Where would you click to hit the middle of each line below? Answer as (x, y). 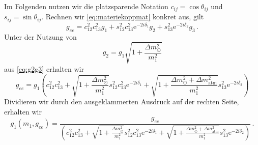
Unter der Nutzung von (40, 36)
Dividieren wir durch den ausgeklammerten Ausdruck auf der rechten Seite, (122, 101)
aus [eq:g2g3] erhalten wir (44, 68)
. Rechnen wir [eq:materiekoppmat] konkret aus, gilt (123, 17)
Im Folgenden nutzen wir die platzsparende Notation (86, 6)
